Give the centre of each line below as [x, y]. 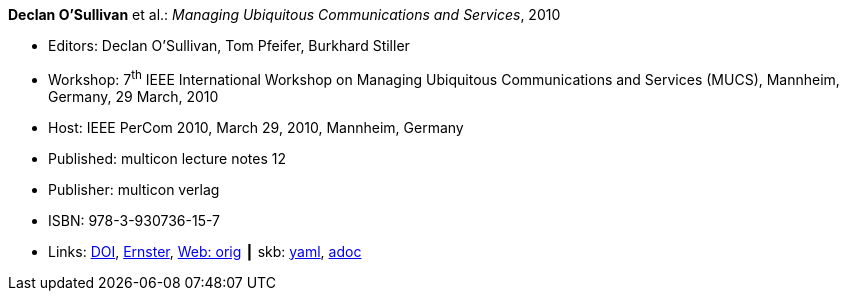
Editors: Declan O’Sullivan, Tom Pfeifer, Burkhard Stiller [229, 45]
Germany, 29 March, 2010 [133, 96]
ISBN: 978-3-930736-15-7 [134, 220]
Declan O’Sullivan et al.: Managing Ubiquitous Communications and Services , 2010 [284, 14]
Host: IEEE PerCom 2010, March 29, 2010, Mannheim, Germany [256, 127]
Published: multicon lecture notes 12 [167, 158]
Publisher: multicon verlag [134, 189]
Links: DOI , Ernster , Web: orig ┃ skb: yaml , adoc [205, 251]
